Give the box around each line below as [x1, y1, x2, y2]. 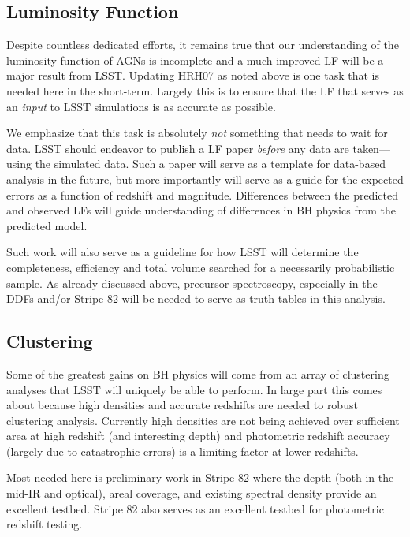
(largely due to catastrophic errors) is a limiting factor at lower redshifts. [6, 442, 359, 459]
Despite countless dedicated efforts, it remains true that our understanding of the [6, 36, 399, 53]
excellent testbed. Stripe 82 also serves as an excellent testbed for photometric [6, 500, 384, 516]
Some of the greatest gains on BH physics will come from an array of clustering [6, 365, 389, 382]
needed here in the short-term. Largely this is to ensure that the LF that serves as [6, 82, 404, 99]
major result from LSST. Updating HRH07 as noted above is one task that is [6, 67, 380, 84]
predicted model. [6, 217, 88, 233]
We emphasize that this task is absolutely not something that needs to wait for [6, 125, 388, 141]
